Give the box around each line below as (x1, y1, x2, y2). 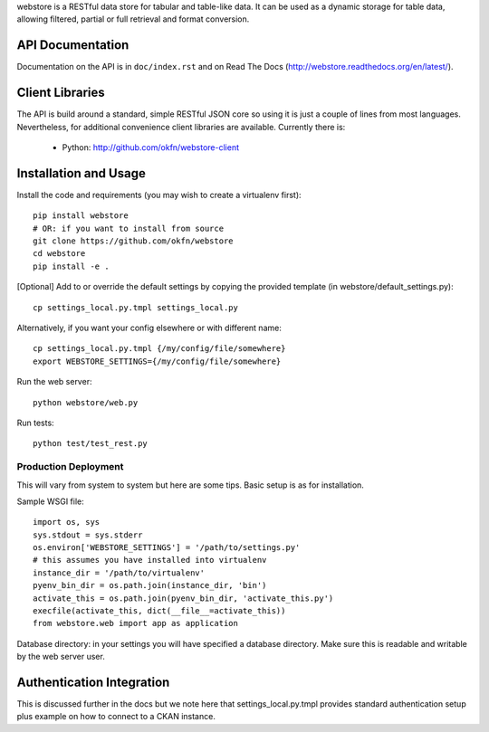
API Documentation (16, 37, 129, 53)
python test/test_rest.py (33, 439, 149, 449)
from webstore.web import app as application (33, 618, 239, 629)
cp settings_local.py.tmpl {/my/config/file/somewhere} (33, 344, 286, 354)
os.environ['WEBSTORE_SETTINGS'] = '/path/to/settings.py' (33, 543, 301, 553)
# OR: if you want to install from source (33, 223, 225, 233)
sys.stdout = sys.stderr (33, 529, 143, 540)
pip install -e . (33, 261, 110, 271)
